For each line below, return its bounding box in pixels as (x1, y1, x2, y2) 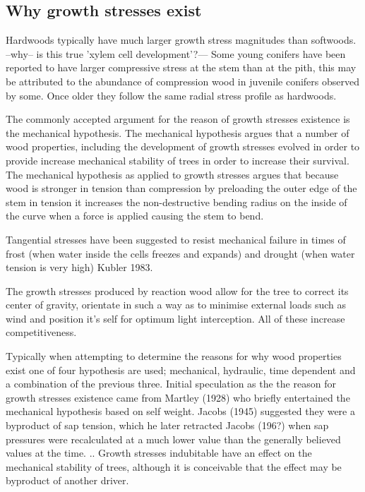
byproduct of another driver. (6, 473, 129, 488)
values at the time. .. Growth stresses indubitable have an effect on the (6, 445, 312, 460)
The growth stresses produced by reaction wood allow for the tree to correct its (6, 283, 349, 298)
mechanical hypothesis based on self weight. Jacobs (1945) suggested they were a (6, 404, 355, 419)
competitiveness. (6, 325, 77, 340)
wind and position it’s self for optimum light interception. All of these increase (6, 311, 345, 325)
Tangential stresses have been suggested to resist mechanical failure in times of (6, 232, 346, 246)
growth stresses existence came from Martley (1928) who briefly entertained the (6, 390, 350, 404)
